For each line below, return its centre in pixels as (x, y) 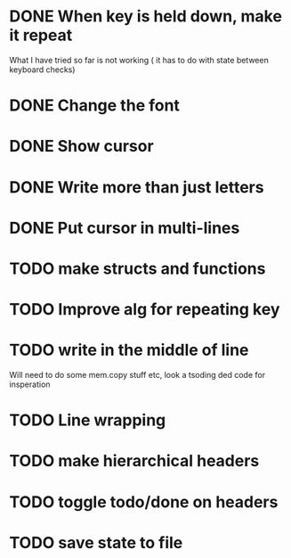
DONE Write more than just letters (137, 187)
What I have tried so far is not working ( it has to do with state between (139, 60)
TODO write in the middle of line (129, 350)
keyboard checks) (42, 70)
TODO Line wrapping (88, 420)
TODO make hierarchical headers (134, 461)
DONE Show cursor (81, 147)
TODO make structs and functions (137, 268)
